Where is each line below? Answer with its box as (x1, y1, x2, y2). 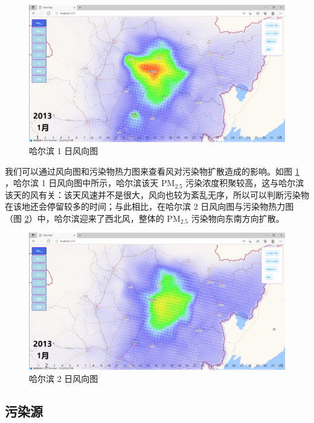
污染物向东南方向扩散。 (191, 211, 284, 224)
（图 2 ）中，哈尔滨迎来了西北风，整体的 (5, 211, 164, 224)
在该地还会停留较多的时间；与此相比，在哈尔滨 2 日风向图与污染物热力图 (5, 200, 294, 213)
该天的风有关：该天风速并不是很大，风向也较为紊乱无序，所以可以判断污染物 (5, 188, 309, 201)
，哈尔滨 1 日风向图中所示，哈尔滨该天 (5, 176, 159, 189)
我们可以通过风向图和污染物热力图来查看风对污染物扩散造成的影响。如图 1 (5, 164, 300, 177)
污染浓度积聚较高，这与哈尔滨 (185, 176, 304, 189)
